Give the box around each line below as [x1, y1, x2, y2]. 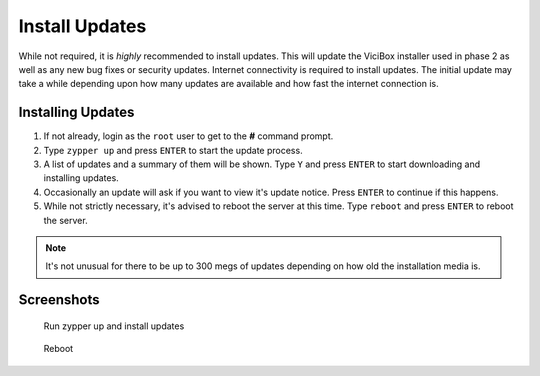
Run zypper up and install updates [43, 320, 185, 332]
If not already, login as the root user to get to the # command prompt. [43, 130, 334, 142]
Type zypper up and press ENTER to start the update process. [43, 144, 304, 156]
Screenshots [18, 291, 100, 309]
